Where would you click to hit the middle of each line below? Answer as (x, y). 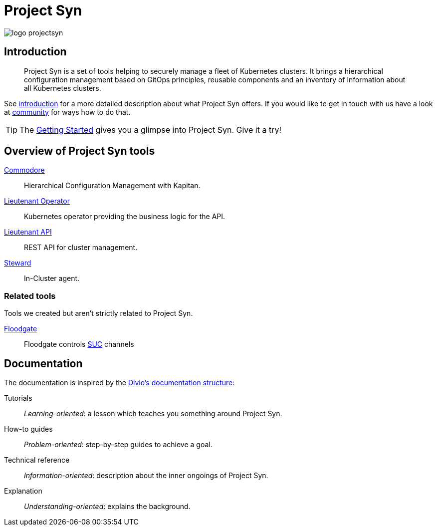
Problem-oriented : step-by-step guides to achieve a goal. (118, 445)
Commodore (24, 170)
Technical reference (37, 460)
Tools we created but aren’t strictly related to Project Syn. (99, 313)
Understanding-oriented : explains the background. (107, 507)
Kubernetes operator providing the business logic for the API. (125, 217)
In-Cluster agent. (52, 278)
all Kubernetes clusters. (63, 88)
